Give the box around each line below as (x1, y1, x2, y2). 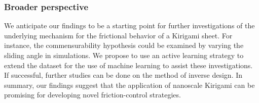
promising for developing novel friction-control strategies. (4, 89, 181, 100)
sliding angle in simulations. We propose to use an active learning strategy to (4, 50, 244, 60)
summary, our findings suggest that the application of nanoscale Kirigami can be (4, 79, 255, 90)
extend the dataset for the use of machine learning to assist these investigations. (4, 60, 253, 70)
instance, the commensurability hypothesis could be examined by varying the (4, 40, 244, 50)
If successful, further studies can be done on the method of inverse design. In (4, 70, 243, 80)
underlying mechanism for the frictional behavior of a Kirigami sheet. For (4, 30, 233, 40)
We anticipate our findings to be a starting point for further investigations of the (4, 20, 255, 31)
